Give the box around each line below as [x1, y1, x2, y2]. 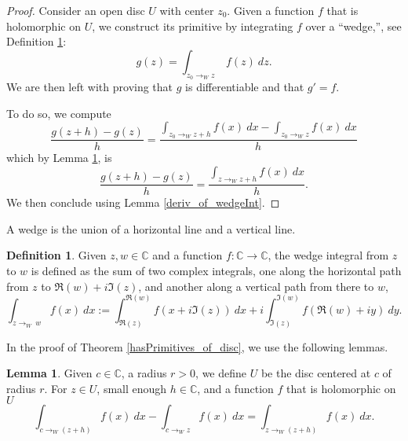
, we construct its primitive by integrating [92, 17, 293, 34]
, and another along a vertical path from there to [138, 277, 374, 294]
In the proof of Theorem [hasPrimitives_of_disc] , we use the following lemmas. [6, 338, 388, 355]
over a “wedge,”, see [305, 17, 402, 34]
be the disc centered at [260, 365, 371, 381]
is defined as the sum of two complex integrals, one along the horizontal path [31, 263, 402, 279]
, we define [195, 365, 247, 381]
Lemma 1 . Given [6, 365, 93, 381]
